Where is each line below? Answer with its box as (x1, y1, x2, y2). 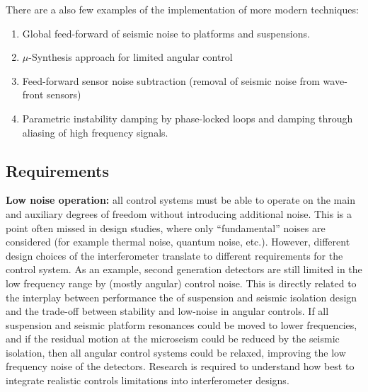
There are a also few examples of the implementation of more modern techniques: (6, 2, 359, 16)
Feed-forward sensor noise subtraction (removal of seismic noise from (22, 73, 320, 88)
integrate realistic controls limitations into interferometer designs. (6, 373, 289, 388)
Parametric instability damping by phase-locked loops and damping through (22, 110, 353, 125)
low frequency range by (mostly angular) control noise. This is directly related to (6, 275, 357, 290)
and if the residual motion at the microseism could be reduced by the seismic (6, 331, 340, 346)
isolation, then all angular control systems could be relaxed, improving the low (6, 345, 346, 359)
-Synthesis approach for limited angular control (28, 50, 233, 64)
